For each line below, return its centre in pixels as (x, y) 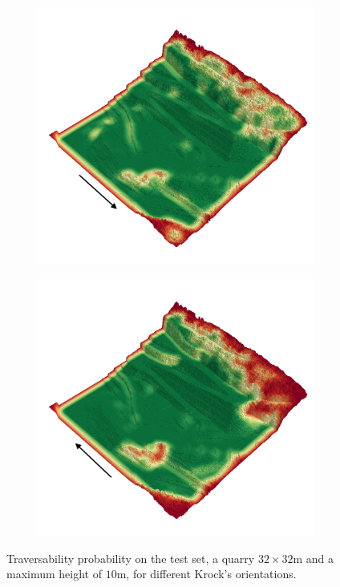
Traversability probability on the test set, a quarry (131, 558)
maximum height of (54, 574)
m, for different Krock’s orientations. (206, 574)
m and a (314, 558)
